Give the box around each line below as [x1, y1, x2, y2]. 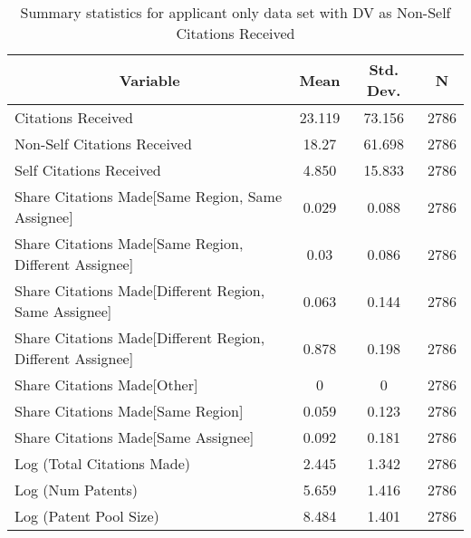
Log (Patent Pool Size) [14, 505, 159, 526]
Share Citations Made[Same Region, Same [14, 186, 283, 207]
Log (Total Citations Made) [14, 453, 191, 474]
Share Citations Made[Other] [14, 374, 198, 395]
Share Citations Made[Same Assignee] [14, 427, 255, 447]
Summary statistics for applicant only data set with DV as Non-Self [20, 2, 451, 23]
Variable [119, 69, 180, 91]
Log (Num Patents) [14, 479, 139, 500]
